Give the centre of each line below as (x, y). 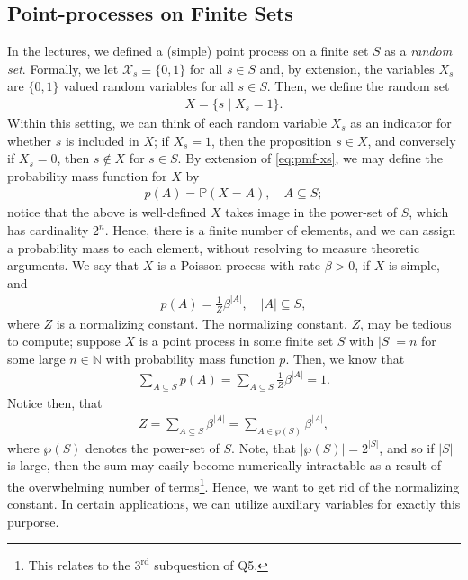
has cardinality (48, 230)
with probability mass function (190, 358)
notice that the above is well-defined (107, 212)
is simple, (414, 265)
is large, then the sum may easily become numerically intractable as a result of (224, 465)
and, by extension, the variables (347, 68)
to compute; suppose (64, 341)
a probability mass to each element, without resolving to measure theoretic (214, 247)
